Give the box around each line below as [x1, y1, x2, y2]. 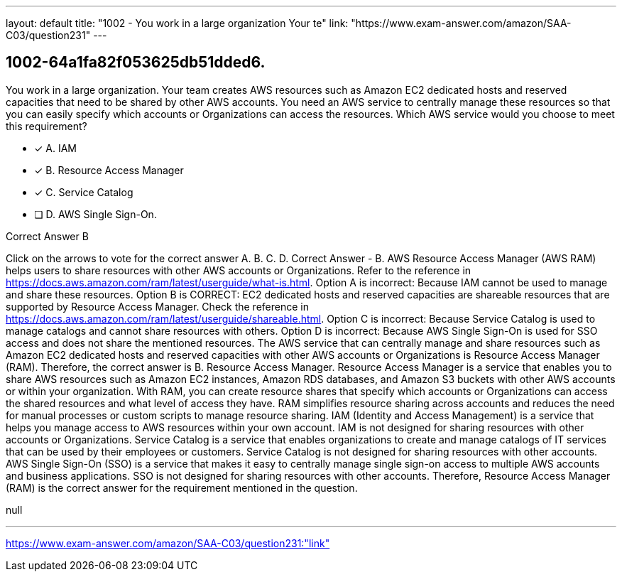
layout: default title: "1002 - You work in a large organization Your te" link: [6, 17, 349, 29]
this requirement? [6, 119, 87, 132]
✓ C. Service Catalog [34, 185, 133, 198]
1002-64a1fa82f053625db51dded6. [6, 53, 266, 72]
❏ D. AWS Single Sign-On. [34, 207, 157, 220]
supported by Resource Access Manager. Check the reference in [6, 300, 309, 313]
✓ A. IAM [34, 141, 77, 154]
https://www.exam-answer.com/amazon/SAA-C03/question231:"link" [6, 536, 330, 549]
